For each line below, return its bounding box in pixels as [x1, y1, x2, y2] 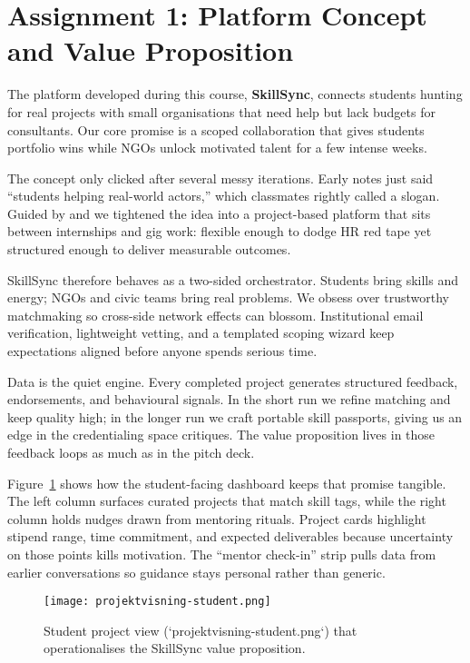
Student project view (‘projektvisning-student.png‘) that [44, 620, 357, 639]
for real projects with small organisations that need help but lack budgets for [7, 102, 436, 121]
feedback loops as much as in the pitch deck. [7, 443, 255, 461]
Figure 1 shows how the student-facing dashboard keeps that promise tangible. [7, 473, 446, 492]
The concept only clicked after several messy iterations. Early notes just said [7, 168, 434, 187]
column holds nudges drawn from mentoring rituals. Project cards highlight [7, 509, 426, 528]
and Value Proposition [7, 32, 294, 69]
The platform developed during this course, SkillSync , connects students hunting [7, 84, 463, 104]
